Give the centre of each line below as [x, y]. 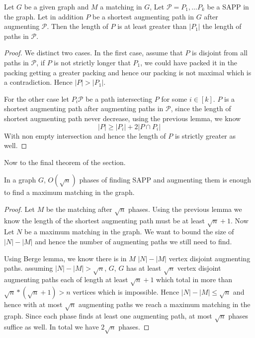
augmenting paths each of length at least [66, 279]
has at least [144, 268]
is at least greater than [152, 26]
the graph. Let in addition [44, 16]
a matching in [121, 6]
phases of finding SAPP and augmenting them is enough [165, 180]
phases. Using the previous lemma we [185, 209]
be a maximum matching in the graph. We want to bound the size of [129, 232]
